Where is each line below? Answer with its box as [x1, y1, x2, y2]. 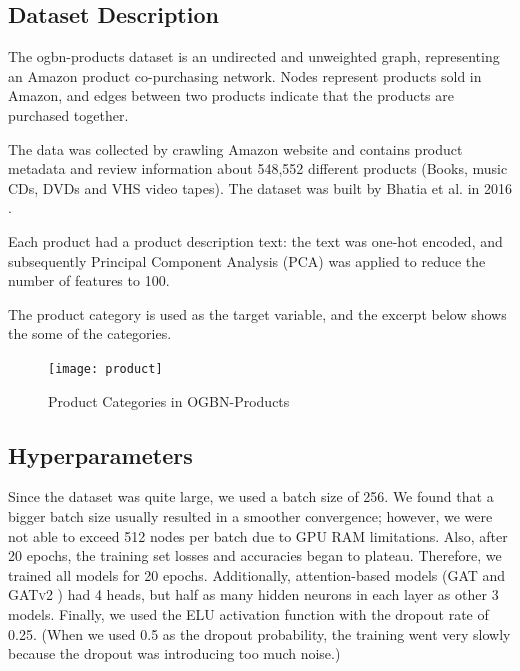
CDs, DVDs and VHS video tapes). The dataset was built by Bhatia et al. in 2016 [8, 177, 512, 198]
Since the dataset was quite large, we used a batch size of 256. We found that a [8, 486, 494, 507]
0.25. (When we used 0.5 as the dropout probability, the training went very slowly [8, 623, 511, 644]
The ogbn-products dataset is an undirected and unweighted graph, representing [8, 46, 500, 67]
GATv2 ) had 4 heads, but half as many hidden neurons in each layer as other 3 [8, 584, 499, 605]
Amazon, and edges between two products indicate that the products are [8, 85, 454, 106]
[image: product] [48, 361, 163, 376]
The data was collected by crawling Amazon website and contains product [8, 138, 463, 159]
